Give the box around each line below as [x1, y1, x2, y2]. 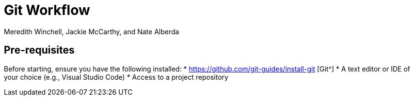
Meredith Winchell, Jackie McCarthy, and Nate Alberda [4, 27, 179, 36]
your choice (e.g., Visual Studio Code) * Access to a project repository [4, 72, 228, 81]
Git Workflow [4, 2, 90, 18]
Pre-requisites [4, 44, 75, 57]
